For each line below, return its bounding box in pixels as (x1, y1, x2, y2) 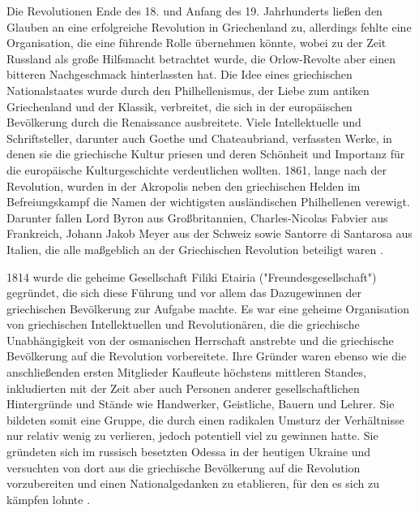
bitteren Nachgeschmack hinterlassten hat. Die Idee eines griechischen (6, 66, 353, 83)
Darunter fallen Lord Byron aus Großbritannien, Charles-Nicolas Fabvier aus (6, 209, 388, 226)
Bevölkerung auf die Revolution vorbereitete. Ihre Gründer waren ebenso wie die (6, 347, 407, 364)
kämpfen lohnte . (6, 490, 91, 507)
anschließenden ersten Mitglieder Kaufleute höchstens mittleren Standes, (6, 364, 366, 381)
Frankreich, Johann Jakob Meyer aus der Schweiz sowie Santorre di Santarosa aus (6, 225, 413, 242)
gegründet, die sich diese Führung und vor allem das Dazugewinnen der (6, 284, 362, 301)
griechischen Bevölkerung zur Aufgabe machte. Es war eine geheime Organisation (6, 300, 409, 317)
